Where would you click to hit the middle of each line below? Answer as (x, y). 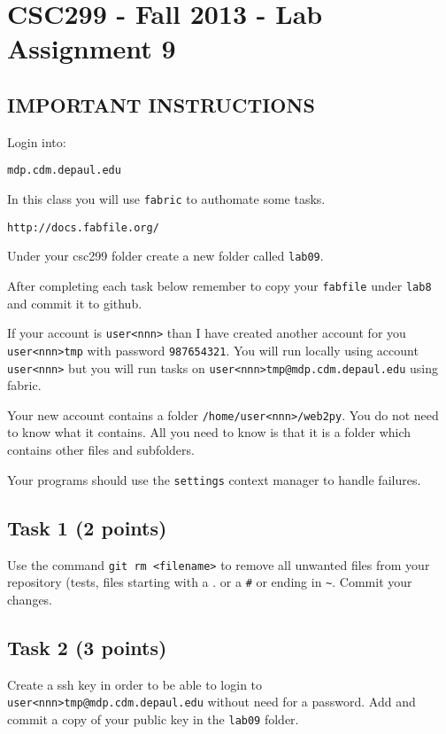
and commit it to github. (75, 303)
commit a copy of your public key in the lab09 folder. (153, 718)
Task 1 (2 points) (87, 527)
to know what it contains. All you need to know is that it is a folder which (209, 432)
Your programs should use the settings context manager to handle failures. (214, 479)
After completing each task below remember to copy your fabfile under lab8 (219, 285)
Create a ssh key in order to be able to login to (135, 684)
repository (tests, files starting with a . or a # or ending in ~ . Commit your (210, 582)
